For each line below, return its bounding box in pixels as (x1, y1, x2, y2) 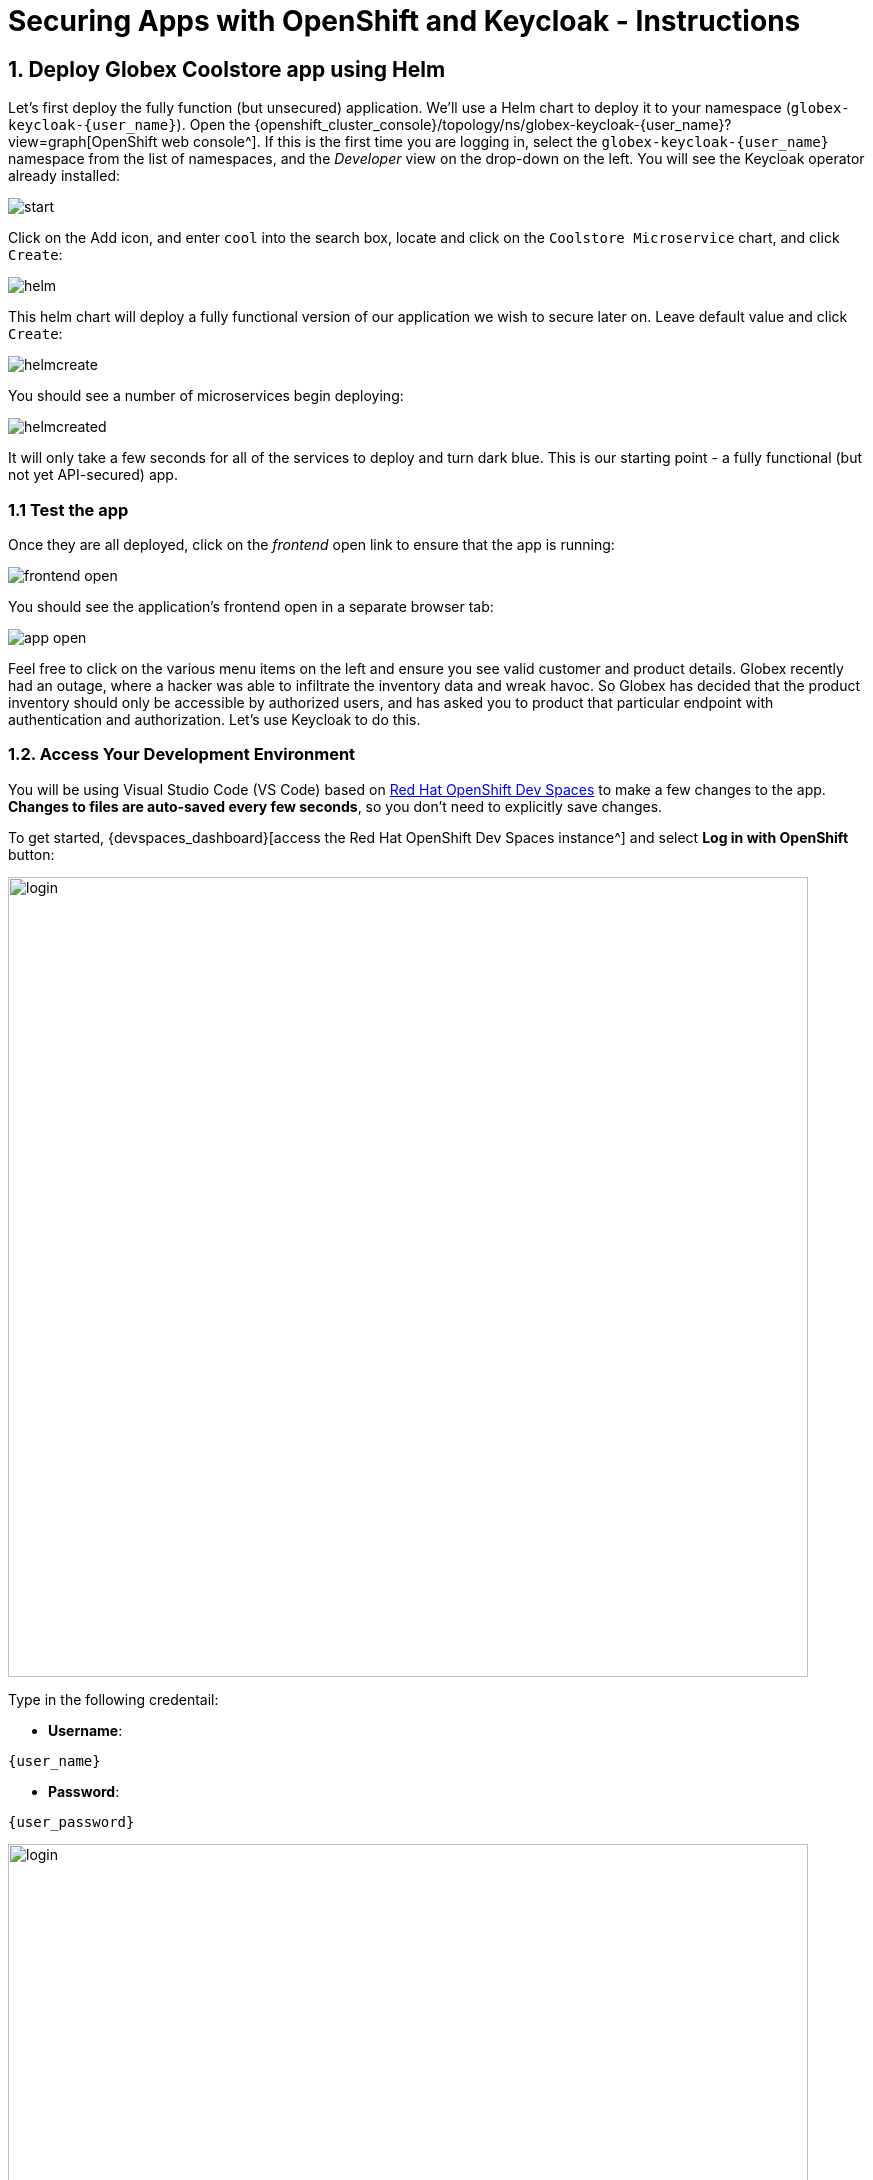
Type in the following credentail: (8, 1690, 219, 1708)
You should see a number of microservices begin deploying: (8, 387, 404, 405)
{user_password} (8, 1813, 135, 1830)
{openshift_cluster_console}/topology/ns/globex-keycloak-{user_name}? (254, 116, 732, 134)
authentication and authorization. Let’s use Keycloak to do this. (8, 710, 421, 728)
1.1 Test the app (8, 499, 129, 520)
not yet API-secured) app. (8, 466, 178, 484)
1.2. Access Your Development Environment (8, 744, 356, 765)
